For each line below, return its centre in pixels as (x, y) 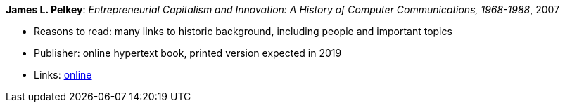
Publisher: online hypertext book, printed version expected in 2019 (188, 53)
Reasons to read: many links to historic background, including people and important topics (243, 31)
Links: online (63, 75)
